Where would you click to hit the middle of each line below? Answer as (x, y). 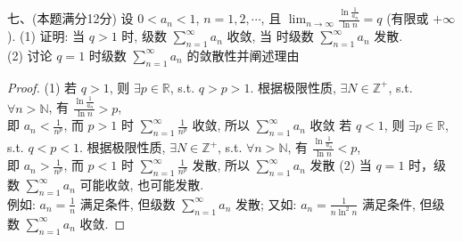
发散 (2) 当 (341, 165)
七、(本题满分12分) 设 (70, 18)
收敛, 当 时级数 (270, 36)
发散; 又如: (266, 203)
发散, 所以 (221, 165)
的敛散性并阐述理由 (243, 55)
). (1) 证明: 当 (46, 36)
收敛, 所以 (221, 125)
